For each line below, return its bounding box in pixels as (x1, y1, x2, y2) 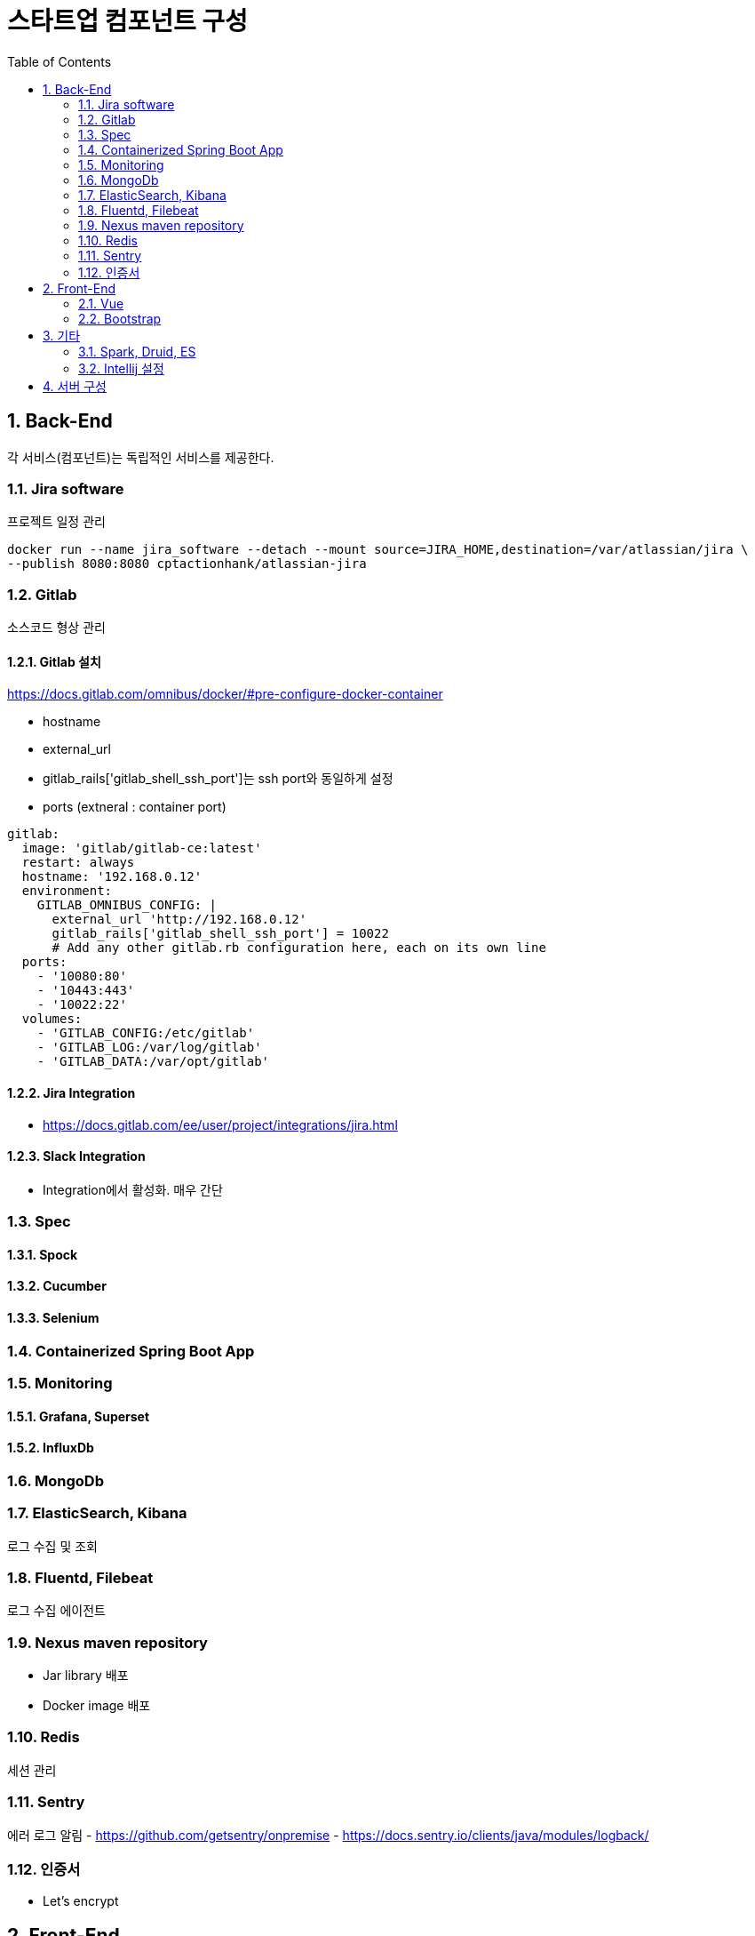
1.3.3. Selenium (7, 1309, 99, 1325)
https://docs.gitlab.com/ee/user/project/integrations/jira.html (43, 1116, 398, 1132)
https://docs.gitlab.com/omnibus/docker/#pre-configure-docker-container (7, 686, 443, 702)
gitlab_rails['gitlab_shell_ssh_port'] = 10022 (52, 926, 389, 941)
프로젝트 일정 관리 (7, 514, 106, 530)
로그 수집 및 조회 (7, 1538, 98, 1554)
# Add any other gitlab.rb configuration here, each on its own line (52, 940, 546, 956)
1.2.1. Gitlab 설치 (7, 653, 101, 669)
